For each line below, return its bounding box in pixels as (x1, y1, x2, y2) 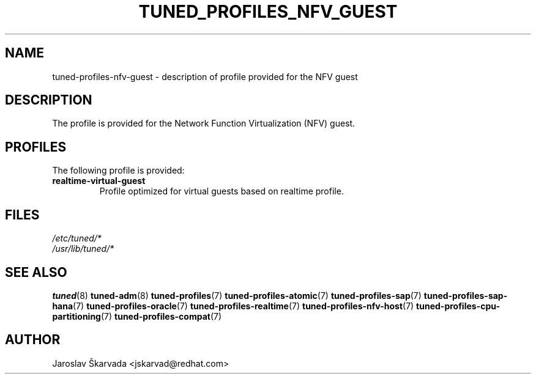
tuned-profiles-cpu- (416, 300, 500, 311)
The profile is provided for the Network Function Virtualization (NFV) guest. (52, 118, 355, 129)
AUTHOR (5, 332, 61, 348)
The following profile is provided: (52, 165, 185, 176)
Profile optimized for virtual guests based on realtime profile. (99, 186, 344, 197)
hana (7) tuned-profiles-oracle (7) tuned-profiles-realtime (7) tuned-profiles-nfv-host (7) (52, 300, 414, 311)
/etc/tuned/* (52, 233, 102, 244)
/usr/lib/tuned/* (52, 243, 114, 254)
